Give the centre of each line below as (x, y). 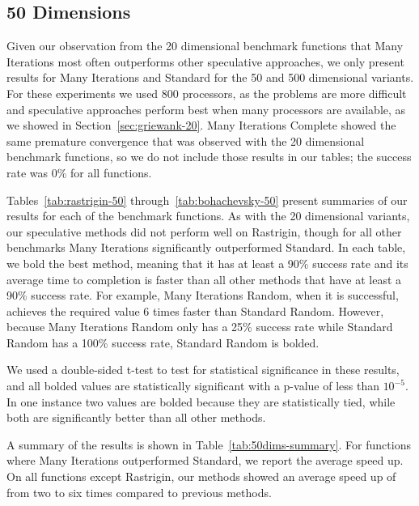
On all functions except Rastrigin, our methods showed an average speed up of (201, 476)
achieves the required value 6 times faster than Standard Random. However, (195, 310)
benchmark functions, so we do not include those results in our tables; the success (209, 157)
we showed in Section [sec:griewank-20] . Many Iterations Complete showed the (201, 125)
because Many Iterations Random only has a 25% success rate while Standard (200, 327)
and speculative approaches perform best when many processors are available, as (206, 109)
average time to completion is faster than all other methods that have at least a (204, 279)
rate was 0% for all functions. (79, 172)
